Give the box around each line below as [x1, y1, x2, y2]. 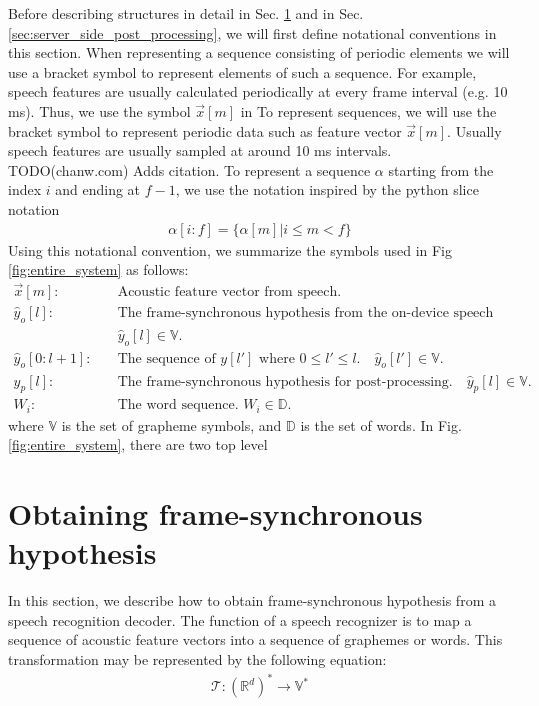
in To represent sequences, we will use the [240, 100, 497, 121]
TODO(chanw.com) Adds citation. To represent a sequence [8, 159, 371, 180]
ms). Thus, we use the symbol [8, 100, 191, 121]
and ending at [55, 179, 141, 200]
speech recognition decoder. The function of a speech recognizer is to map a [8, 609, 472, 630]
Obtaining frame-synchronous [8, 493, 423, 534]
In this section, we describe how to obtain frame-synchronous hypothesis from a [8, 590, 496, 611]
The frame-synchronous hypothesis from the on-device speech [117, 306, 494, 321]
